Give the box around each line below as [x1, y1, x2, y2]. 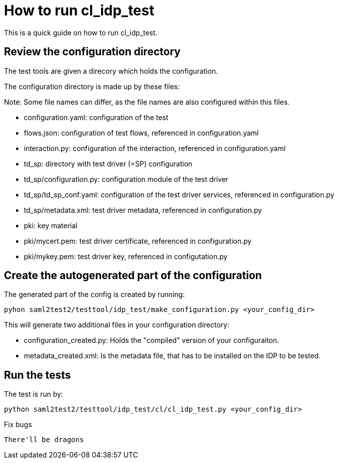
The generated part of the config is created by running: [4, 290, 185, 299]
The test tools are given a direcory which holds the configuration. [4, 66, 218, 75]
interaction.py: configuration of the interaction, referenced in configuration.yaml [24, 144, 286, 153]
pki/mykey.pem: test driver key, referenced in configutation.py [24, 252, 227, 261]
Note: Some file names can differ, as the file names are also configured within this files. [4, 97, 290, 106]
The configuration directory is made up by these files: [4, 82, 180, 91]
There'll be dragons [4, 436, 84, 444]
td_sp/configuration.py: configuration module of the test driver [24, 174, 228, 183]
